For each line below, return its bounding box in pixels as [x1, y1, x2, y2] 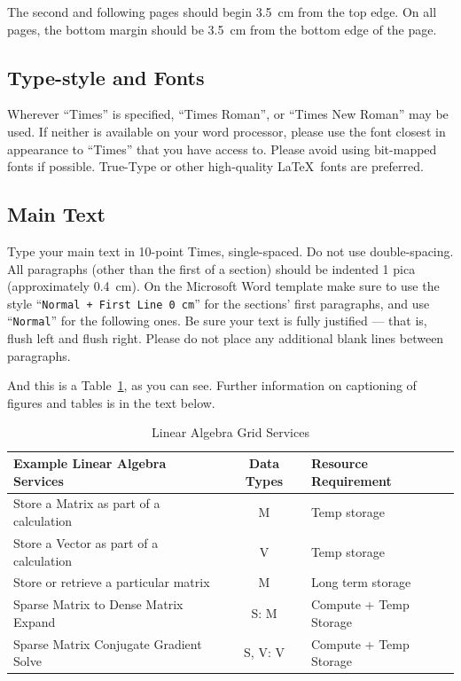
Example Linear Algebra [13, 454, 167, 473]
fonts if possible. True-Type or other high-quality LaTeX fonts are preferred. [7, 157, 424, 176]
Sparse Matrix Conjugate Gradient [13, 634, 202, 653]
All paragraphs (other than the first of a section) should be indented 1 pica [7, 259, 416, 278]
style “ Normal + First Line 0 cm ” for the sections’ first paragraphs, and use [7, 294, 430, 312]
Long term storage [310, 573, 411, 591]
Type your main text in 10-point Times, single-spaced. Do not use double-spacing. [7, 241, 454, 260]
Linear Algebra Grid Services [152, 423, 309, 442]
